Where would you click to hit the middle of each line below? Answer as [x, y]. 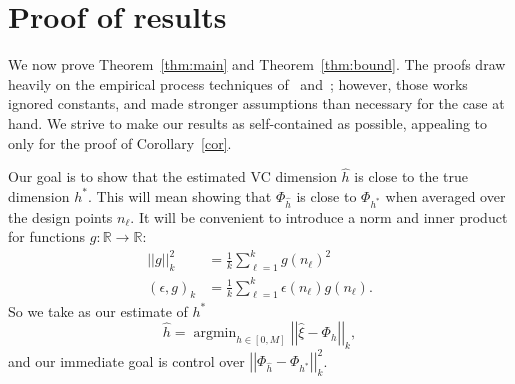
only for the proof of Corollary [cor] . [120, 142]
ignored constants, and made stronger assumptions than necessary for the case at [256, 103]
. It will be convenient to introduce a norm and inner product [319, 216]
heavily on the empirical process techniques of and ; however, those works [238, 83]
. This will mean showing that [179, 195]
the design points [60, 216]
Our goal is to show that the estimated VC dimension [172, 176]
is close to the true [411, 176]
